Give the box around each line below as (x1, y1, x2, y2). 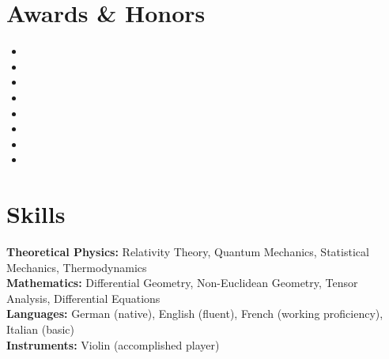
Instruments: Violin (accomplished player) (6, 336, 220, 353)
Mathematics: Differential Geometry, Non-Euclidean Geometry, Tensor (6, 274, 358, 291)
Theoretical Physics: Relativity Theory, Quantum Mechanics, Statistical (6, 244, 369, 259)
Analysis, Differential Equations (6, 289, 161, 306)
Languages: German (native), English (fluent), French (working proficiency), (6, 305, 383, 322)
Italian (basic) (6, 320, 75, 337)
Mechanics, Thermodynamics (6, 259, 147, 275)
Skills (6, 198, 66, 230)
